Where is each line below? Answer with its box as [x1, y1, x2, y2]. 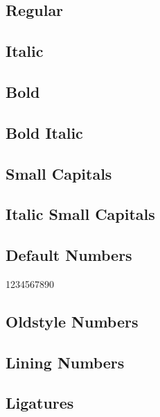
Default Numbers [6, 244, 132, 266]
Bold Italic [6, 121, 83, 143]
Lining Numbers [6, 351, 125, 373]
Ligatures [6, 392, 74, 414]
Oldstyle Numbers [6, 310, 139, 332]
